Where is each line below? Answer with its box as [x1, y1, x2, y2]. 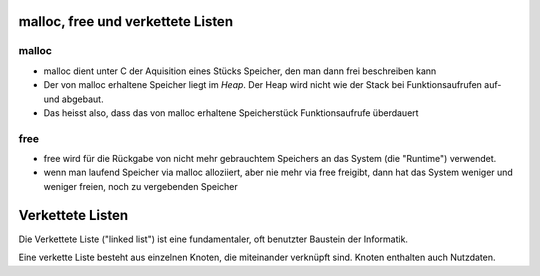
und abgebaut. [43, 93, 104, 105]
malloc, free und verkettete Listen [18, 13, 234, 30]
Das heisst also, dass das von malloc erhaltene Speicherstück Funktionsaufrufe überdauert [43, 106, 419, 119]
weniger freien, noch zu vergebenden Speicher [43, 180, 239, 192]
